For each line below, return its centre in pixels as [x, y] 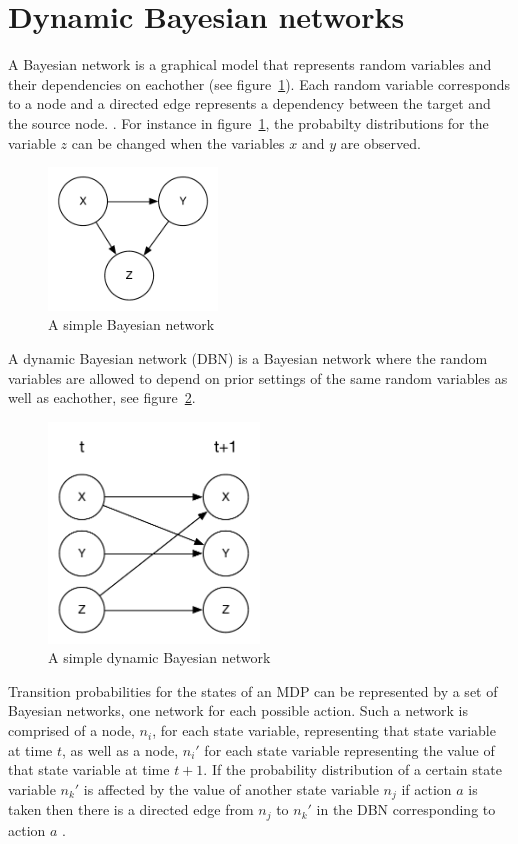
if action [426, 788]
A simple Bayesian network [131, 324]
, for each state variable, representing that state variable [324, 730]
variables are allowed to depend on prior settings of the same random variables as [258, 377]
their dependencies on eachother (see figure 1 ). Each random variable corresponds [259, 83]
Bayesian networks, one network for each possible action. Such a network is [238, 710]
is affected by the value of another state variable [231, 788]
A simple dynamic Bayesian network [159, 657]
